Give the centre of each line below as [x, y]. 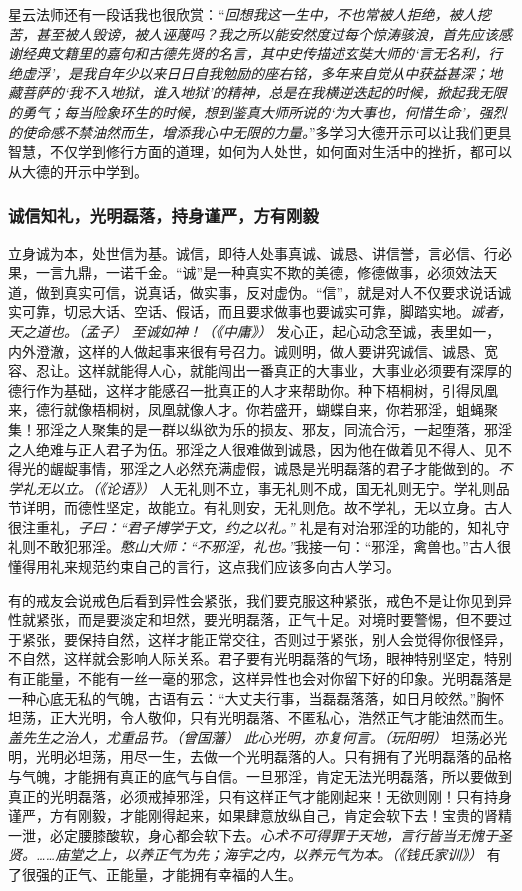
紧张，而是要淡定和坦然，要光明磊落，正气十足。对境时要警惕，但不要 [266, 619]
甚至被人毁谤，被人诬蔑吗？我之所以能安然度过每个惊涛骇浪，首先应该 [266, 33]
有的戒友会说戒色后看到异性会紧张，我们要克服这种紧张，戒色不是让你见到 [253, 599]
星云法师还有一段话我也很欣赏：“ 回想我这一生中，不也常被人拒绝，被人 [242, 14]
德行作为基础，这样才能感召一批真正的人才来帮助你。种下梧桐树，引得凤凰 [253, 389]
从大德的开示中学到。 [78, 170]
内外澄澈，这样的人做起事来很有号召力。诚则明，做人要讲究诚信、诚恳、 [246, 350]
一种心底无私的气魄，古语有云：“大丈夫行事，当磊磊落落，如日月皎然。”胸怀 [256, 697]
